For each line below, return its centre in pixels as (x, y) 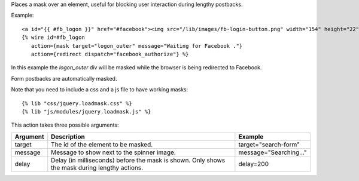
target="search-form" (269, 145)
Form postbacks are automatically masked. (64, 78)
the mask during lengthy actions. (97, 167)
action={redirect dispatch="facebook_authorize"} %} (110, 54)
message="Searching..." (273, 152)
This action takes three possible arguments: (65, 125)
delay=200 (254, 164)
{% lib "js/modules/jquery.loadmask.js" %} (86, 111)
